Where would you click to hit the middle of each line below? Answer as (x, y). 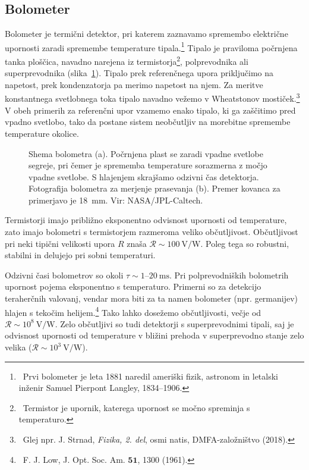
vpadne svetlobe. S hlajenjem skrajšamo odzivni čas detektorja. (144, 176)
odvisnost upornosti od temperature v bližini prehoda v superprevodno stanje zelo (154, 335)
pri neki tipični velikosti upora (60, 243)
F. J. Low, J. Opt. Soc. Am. (74, 459)
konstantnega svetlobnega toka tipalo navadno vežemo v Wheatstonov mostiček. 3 (152, 98)
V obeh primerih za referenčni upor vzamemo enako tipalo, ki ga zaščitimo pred (150, 110)
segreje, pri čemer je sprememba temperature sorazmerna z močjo (148, 165)
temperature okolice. (42, 133)
